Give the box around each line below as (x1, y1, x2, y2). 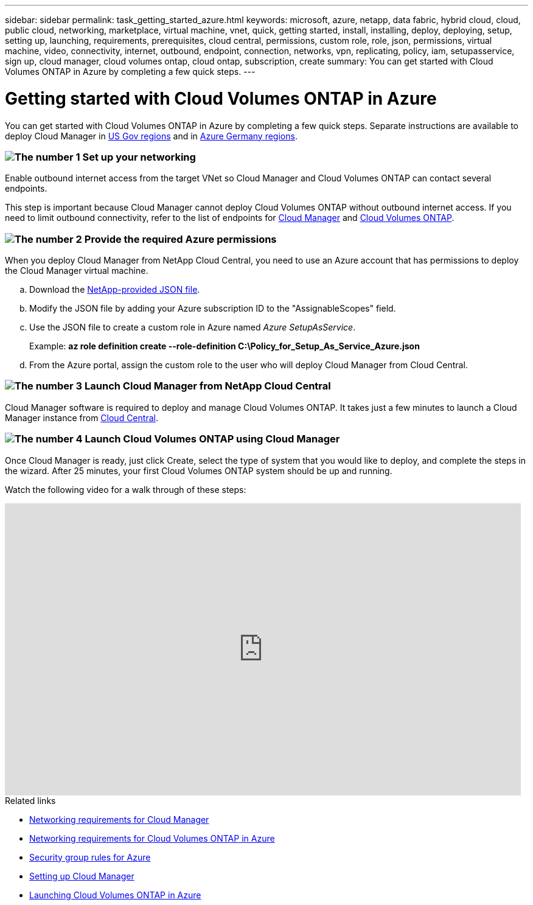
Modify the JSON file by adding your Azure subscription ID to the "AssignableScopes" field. (29, 303, 396, 313)
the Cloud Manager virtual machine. (5, 265, 148, 276)
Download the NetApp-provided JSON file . (29, 284, 200, 295)
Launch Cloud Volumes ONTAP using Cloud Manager (85, 433, 340, 446)
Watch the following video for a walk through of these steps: (5, 484, 246, 495)
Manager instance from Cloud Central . (5, 412, 158, 423)
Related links (5, 795, 56, 806)
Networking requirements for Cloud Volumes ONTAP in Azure (29, 833, 275, 844)
